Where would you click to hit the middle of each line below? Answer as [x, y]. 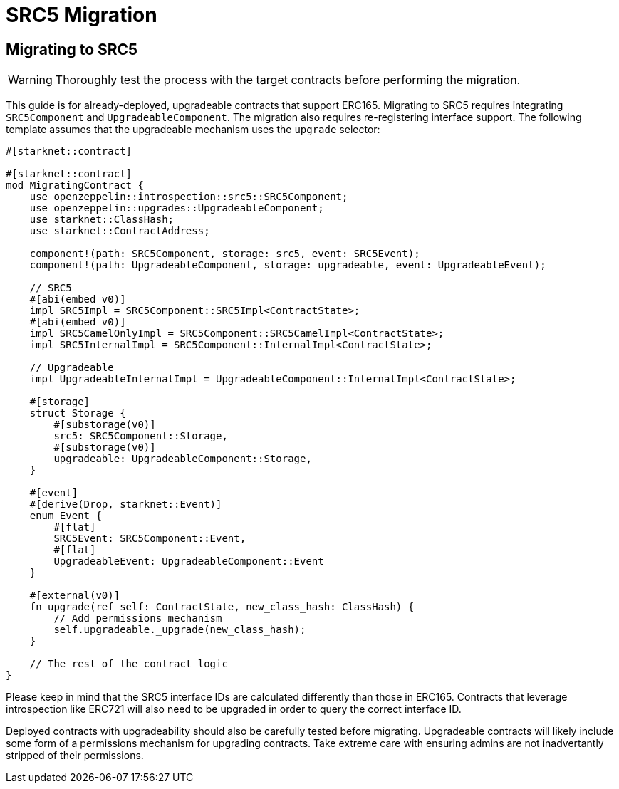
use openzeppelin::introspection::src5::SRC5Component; [189, 197]
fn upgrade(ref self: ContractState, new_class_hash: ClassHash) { [222, 607]
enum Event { [66, 516]
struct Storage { [78, 413]
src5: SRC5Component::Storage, [141, 436]
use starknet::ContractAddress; [120, 231]
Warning [30, 80]
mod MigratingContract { [75, 186]
